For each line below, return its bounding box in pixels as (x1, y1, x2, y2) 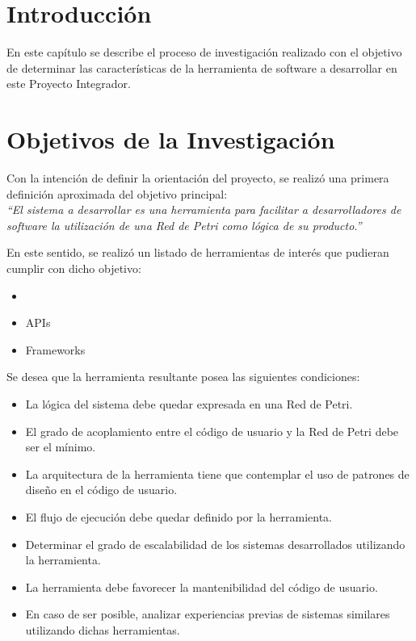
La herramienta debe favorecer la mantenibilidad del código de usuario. (25, 578, 378, 595)
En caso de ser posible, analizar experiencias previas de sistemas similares (25, 605, 390, 622)
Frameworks (25, 341, 86, 358)
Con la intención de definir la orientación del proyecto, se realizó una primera (6, 170, 389, 186)
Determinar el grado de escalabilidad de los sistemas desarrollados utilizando (25, 535, 405, 552)
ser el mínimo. (25, 438, 96, 455)
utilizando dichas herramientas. (25, 621, 180, 638)
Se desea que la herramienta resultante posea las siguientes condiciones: (6, 368, 360, 385)
